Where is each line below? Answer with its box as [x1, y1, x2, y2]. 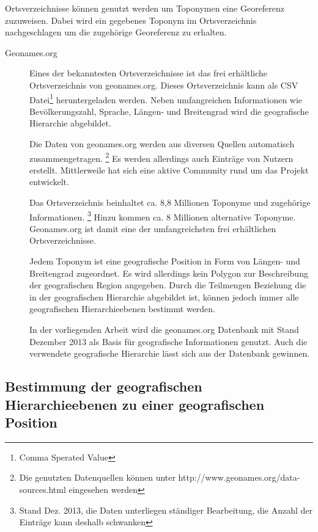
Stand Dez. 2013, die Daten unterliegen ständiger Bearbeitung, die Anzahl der [19, 503, 312, 516]
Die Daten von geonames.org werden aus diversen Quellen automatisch [29, 137, 295, 150]
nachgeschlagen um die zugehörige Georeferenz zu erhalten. [5, 26, 227, 38]
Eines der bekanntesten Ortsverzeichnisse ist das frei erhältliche [29, 67, 268, 79]
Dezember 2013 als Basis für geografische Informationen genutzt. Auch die [29, 335, 308, 348]
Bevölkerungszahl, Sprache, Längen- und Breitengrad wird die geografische [29, 104, 309, 117]
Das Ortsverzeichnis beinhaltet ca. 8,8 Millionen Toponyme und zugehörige [29, 196, 311, 209]
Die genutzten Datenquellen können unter [19, 471, 176, 484]
